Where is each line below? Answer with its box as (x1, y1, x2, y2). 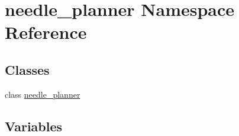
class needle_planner (5, 88, 80, 100)
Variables (5, 117, 63, 135)
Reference (5, 20, 87, 44)
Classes (5, 60, 50, 78)
